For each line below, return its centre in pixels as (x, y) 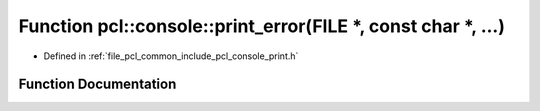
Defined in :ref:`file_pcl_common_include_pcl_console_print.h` (171, 56)
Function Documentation (97, 84)
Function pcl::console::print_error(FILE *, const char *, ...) (261, 26)
